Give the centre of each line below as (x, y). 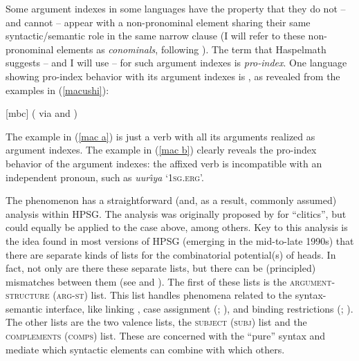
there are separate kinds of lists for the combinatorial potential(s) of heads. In (171, 254)
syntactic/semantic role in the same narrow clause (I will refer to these (155, 36)
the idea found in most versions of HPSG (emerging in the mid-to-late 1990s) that (180, 240)
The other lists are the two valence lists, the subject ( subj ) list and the (156, 322)
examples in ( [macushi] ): (57, 90)
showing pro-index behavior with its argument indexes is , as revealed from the (173, 76)
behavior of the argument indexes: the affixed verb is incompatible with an (164, 163)
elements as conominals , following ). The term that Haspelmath (191, 49)
